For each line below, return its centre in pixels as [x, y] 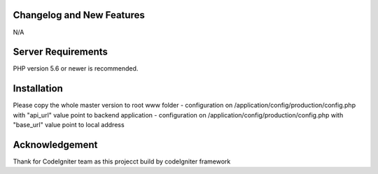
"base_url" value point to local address [69, 125]
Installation [38, 88]
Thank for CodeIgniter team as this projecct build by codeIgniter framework [122, 161]
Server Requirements [61, 52]
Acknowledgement [55, 144]
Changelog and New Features [79, 15]
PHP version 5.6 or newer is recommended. [76, 68]
